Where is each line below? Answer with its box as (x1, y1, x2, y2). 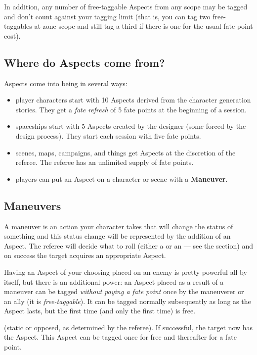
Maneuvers (4, 198, 61, 213)
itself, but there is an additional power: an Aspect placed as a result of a (4, 276, 224, 287)
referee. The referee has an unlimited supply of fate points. (15, 157, 194, 167)
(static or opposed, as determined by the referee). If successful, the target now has (4, 322, 253, 332)
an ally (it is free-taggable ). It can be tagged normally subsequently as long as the (4, 296, 251, 306)
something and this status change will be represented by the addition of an (4, 231, 231, 241)
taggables (4, 21, 32, 31)
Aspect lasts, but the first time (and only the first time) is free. (4, 305, 196, 316)
